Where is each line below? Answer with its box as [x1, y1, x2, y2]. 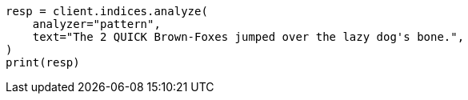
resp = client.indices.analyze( [6, 5, 208, 18]
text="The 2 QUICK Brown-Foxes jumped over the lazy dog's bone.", [32, 30, 465, 43]
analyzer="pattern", [32, 18, 161, 30]
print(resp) [6, 56, 80, 69]
